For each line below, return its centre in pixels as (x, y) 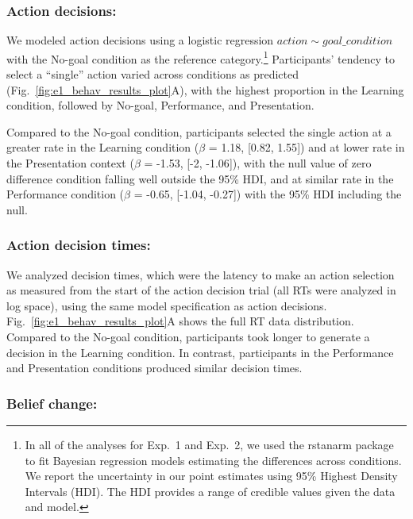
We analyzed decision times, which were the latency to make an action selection (201, 274)
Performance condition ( (66, 194)
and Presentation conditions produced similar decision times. (154, 368)
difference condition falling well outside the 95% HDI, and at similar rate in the (200, 178)
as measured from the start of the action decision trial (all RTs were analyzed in (201, 290)
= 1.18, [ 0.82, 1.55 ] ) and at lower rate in (307, 147)
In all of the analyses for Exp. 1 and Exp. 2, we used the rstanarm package (209, 444)
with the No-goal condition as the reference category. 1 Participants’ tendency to (201, 57)
